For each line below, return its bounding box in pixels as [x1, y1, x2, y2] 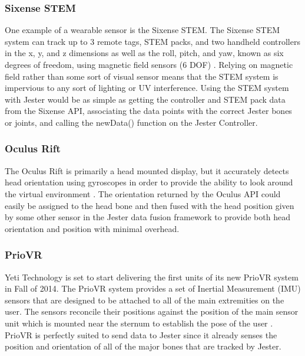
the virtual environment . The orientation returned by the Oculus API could [5, 187, 281, 200]
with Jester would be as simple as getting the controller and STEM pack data [5, 93, 286, 105]
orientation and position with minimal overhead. [5, 222, 180, 234]
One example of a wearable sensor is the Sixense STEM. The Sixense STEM [5, 24, 280, 36]
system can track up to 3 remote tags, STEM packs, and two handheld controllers [5, 35, 300, 47]
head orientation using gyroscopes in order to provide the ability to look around [5, 176, 293, 188]
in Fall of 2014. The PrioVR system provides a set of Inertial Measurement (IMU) [5, 282, 301, 295]
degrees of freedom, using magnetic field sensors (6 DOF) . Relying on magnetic [5, 58, 293, 70]
